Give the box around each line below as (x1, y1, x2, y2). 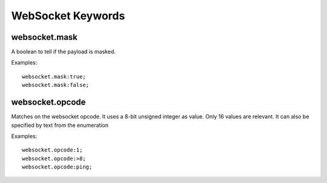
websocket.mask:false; (22, 82, 90, 89)
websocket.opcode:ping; (22, 164, 93, 170)
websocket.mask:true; (22, 73, 86, 80)
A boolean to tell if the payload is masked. (11, 48, 116, 56)
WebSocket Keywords (11, 9, 125, 22)
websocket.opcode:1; (22, 147, 83, 153)
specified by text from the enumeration (11, 121, 109, 129)
